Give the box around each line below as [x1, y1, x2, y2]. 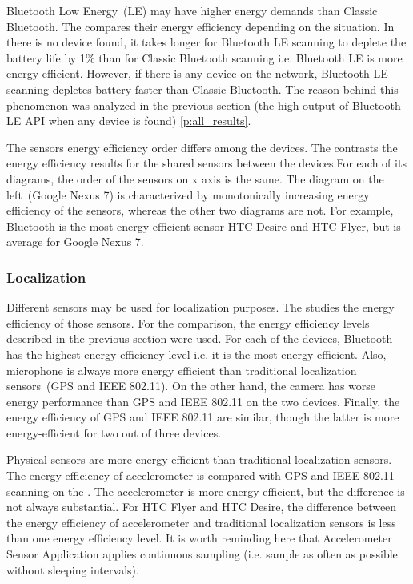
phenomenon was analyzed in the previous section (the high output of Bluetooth [6, 96, 401, 113]
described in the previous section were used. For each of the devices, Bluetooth [6, 330, 393, 347]
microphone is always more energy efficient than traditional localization [6, 361, 357, 378]
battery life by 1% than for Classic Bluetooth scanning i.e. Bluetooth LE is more [6, 49, 403, 66]
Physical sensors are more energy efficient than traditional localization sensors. [6, 451, 392, 468]
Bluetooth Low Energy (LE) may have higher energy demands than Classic [6, 2, 378, 18]
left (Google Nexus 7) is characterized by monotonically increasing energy [6, 186, 370, 203]
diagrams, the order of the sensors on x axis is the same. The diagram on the [6, 170, 384, 187]
